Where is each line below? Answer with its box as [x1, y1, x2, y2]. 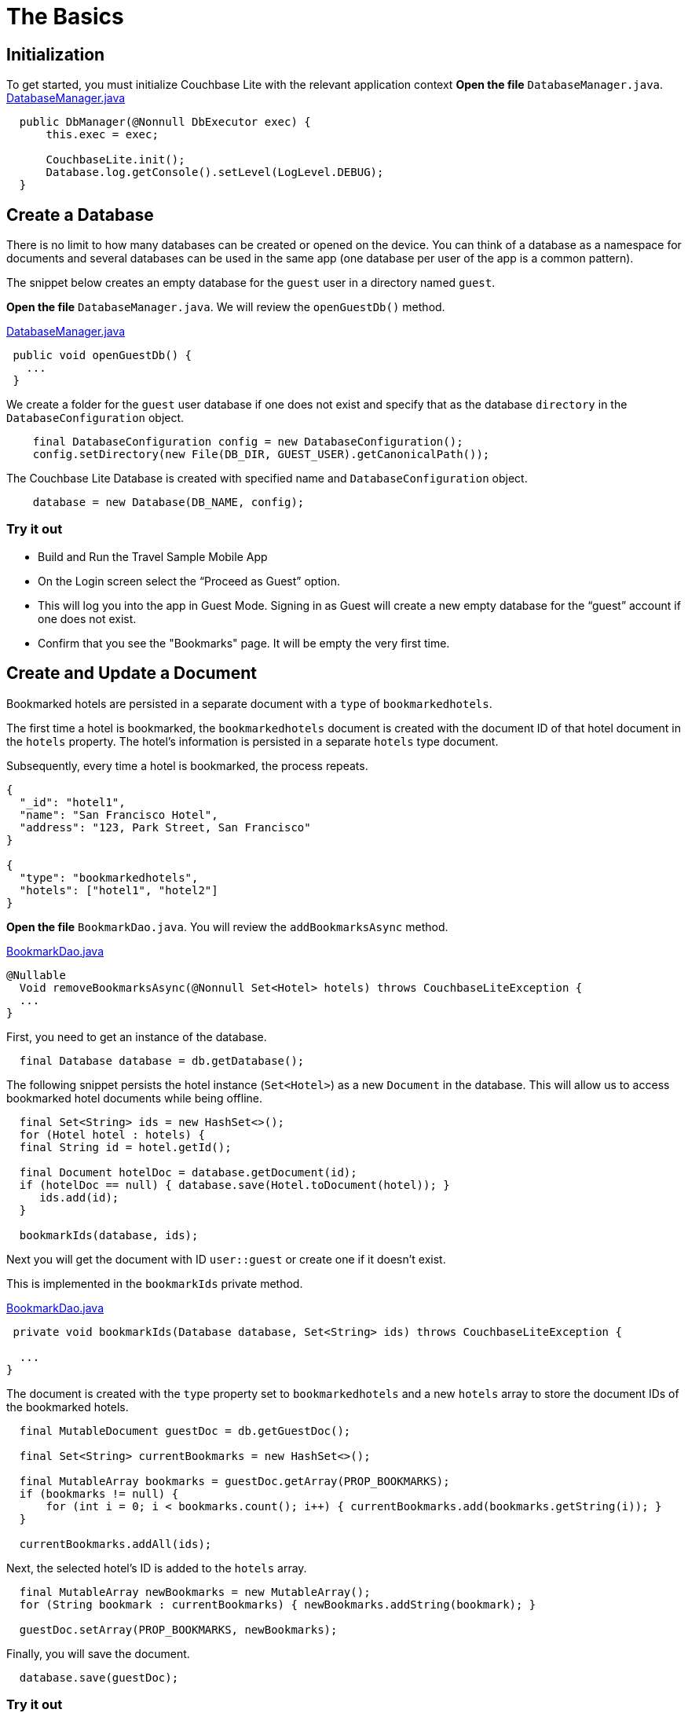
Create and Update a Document [6, 663, 258, 684]
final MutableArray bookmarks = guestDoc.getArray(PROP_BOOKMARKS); [19, 1474, 450, 1487]
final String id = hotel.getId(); [19, 1140, 232, 1154]
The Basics [6, 3, 124, 30]
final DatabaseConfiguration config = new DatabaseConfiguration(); [32, 435, 463, 449]
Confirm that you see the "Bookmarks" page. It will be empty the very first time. [38, 636, 450, 650]
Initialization [6, 44, 105, 64]
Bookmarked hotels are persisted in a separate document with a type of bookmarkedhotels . [6, 696, 492, 710]
